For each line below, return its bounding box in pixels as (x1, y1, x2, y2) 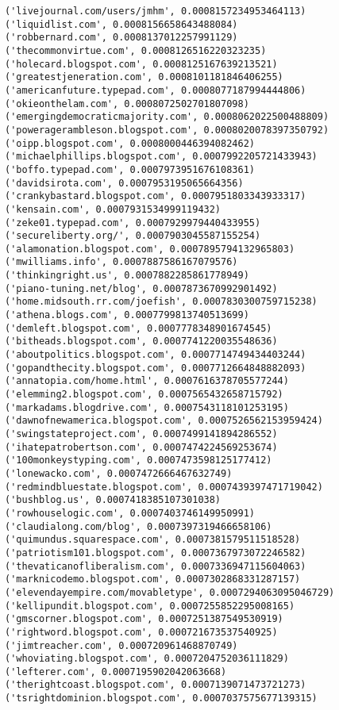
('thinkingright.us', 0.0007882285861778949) (5, 270, 249, 282)
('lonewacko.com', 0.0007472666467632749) (5, 467, 233, 479)
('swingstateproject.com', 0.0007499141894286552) (5, 428, 278, 439)
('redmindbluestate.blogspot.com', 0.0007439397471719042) (5, 481, 323, 493)
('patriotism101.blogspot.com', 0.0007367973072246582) (5, 547, 306, 558)
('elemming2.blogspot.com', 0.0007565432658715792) (5, 389, 283, 401)
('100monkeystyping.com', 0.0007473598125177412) (5, 455, 272, 466)
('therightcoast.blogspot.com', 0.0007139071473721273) (5, 679, 306, 691)
